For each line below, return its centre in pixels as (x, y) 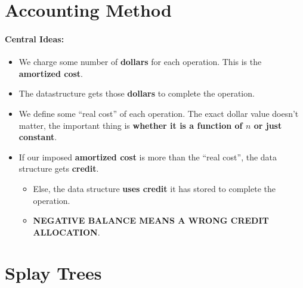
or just (268, 125)
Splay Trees (53, 273)
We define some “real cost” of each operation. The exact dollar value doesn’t (159, 113)
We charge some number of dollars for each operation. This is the (140, 62)
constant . (38, 137)
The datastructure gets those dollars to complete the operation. (137, 93)
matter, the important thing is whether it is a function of (131, 125)
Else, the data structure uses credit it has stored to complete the (154, 188)
